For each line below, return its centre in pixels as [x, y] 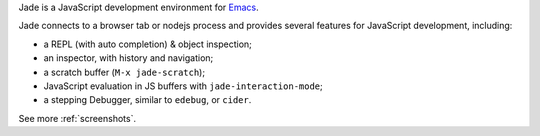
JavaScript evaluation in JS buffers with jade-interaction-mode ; [183, 86]
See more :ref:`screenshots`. [77, 118]
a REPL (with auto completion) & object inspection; [147, 44]
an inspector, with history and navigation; [128, 58]
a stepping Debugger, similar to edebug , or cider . [147, 100]
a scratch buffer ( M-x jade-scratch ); [124, 72]
